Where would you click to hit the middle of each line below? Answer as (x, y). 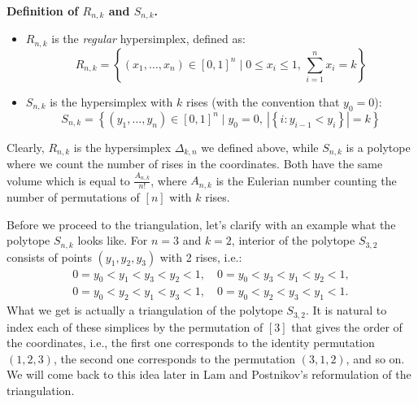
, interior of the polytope (293, 240)
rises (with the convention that (263, 101)
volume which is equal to (68, 180)
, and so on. (375, 358)
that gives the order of (347, 326)
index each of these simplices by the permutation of (135, 326)
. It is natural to (346, 310)
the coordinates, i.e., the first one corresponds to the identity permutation (191, 343)
